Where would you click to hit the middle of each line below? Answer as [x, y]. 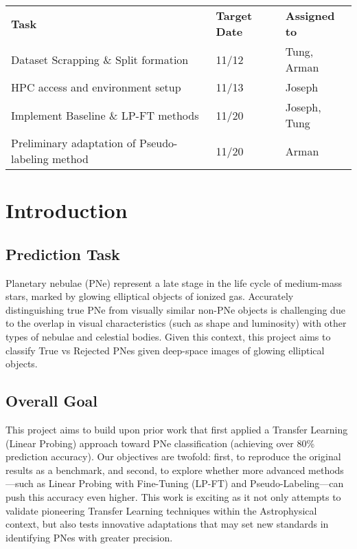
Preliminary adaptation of [73, 143]
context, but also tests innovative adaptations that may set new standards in [167, 524]
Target [234, 15]
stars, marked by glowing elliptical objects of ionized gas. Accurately [150, 296]
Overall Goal [51, 401]
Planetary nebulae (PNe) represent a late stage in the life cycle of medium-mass [174, 282]
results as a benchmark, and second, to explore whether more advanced [156, 470]
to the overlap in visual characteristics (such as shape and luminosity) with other [176, 323]
